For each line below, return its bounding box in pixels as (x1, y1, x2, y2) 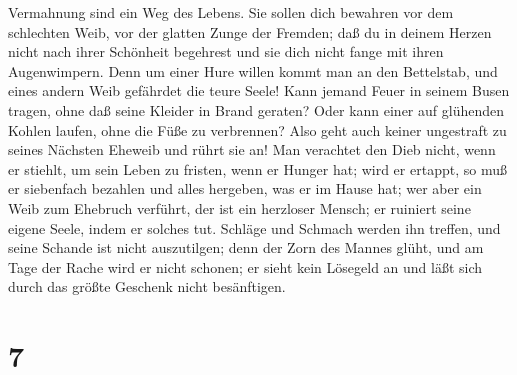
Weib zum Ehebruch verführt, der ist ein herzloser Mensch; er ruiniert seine (8, 197, 471, 218)
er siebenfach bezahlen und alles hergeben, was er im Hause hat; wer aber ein (8, 178, 482, 199)
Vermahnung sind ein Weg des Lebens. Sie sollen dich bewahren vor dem (8, 2, 454, 22)
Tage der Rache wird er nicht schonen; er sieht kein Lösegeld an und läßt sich (8, 256, 483, 277)
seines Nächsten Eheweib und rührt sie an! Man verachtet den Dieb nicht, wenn (8, 139, 496, 160)
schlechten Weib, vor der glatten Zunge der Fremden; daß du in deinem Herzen (8, 21, 492, 42)
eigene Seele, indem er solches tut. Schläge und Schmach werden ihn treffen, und (8, 217, 501, 238)
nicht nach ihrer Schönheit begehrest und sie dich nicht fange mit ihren (8, 41, 444, 62)
